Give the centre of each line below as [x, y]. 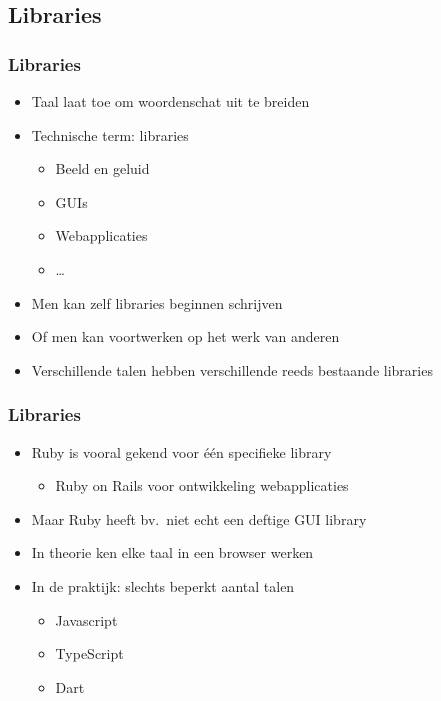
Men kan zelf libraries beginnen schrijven [157, 302]
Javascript [86, 619]
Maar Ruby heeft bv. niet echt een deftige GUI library [199, 518]
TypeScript [89, 653]
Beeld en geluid [102, 168]
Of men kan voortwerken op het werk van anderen [185, 336]
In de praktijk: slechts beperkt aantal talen [163, 585]
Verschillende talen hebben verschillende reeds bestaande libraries [232, 369]
